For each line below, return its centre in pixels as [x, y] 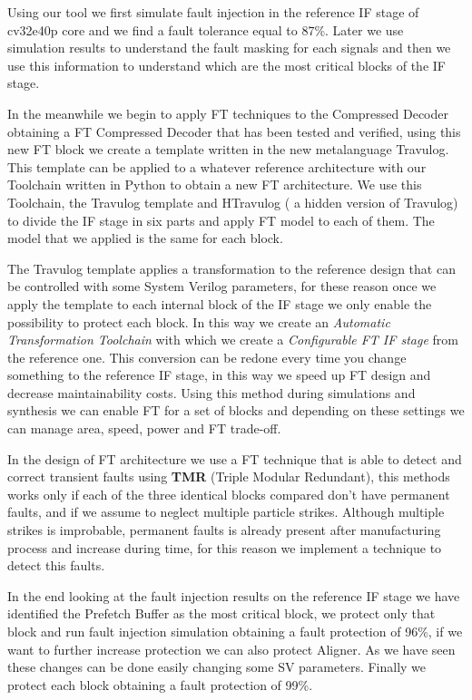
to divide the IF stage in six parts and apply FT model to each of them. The [221, 220]
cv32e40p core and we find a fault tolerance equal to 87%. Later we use [206, 29]
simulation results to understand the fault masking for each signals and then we [229, 48]
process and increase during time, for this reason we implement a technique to [225, 547]
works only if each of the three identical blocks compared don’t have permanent [229, 494]
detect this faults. [56, 565]
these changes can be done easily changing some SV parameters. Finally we [217, 667]
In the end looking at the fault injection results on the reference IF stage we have [234, 595]
